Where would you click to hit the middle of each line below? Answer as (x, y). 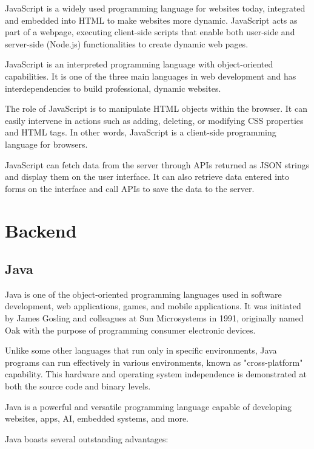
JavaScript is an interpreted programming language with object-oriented (139, 64)
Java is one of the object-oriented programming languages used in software (143, 294)
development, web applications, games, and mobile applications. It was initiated (153, 306)
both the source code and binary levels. (78, 386)
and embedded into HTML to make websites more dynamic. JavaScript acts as (151, 20)
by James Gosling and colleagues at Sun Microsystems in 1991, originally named (154, 318)
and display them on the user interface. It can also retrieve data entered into (147, 177)
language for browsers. (46, 144)
